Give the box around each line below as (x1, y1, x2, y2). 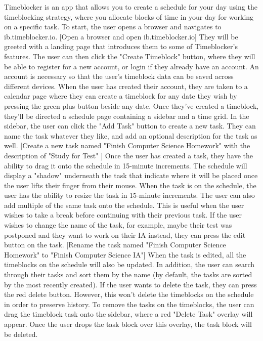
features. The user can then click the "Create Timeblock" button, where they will (4, 51, 255, 61)
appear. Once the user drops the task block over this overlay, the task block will (4, 319, 252, 329)
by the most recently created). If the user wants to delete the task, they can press (4, 279, 257, 289)
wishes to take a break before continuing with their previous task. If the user (4, 209, 242, 220)
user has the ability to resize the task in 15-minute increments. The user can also (4, 190, 255, 200)
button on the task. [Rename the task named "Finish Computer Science (4, 239, 226, 250)
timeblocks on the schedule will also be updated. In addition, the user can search (4, 259, 255, 270)
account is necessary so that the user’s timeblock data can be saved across (4, 71, 234, 81)
